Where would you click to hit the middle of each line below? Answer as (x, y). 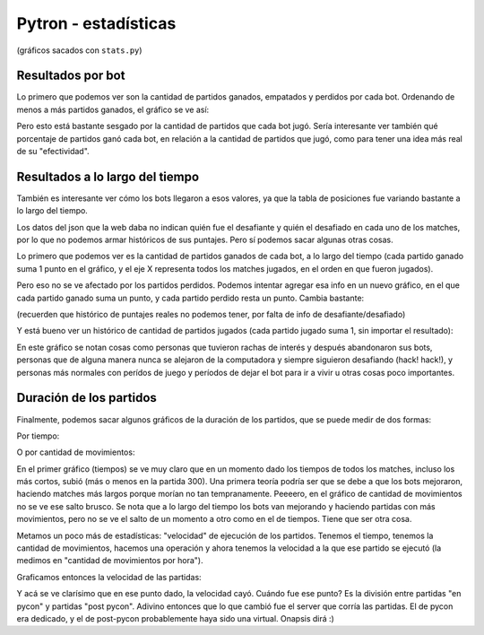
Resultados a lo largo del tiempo (108, 176)
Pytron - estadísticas (96, 23)
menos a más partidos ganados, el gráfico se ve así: (113, 109)
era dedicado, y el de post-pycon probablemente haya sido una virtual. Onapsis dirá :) (176, 618)
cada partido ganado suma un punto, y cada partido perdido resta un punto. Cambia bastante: (190, 298)
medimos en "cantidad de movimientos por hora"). (110, 561)
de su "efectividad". (53, 152)
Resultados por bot (71, 76)
